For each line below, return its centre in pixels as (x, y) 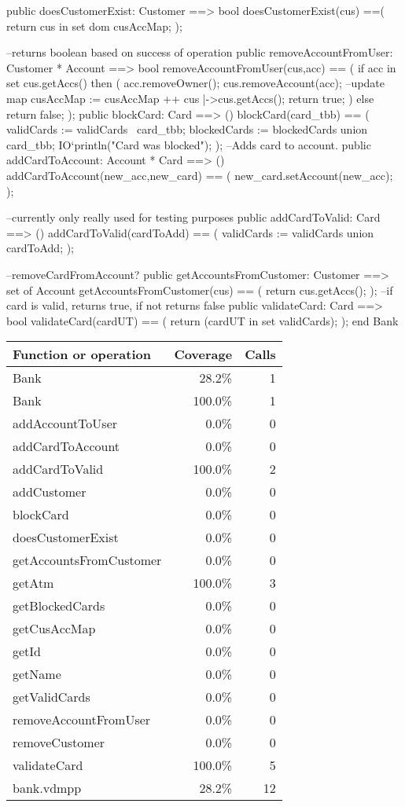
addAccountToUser (65, 424)
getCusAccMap (54, 629)
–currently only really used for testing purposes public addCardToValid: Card (193, 217)
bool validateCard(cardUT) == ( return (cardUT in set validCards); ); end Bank (202, 320)
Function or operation (82, 354)
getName (37, 674)
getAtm (33, 583)
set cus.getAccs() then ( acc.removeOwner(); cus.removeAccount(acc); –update (196, 83)
